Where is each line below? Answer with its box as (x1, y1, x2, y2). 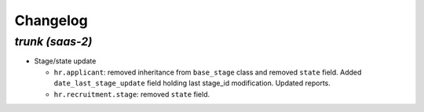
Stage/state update (34, 56, 97, 66)
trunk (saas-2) (14, 34, 93, 49)
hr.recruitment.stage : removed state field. (53, 89, 210, 99)
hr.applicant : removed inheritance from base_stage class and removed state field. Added (53, 67, 362, 77)
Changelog (14, 12, 88, 29)
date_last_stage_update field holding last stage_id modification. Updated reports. (53, 78, 331, 88)
